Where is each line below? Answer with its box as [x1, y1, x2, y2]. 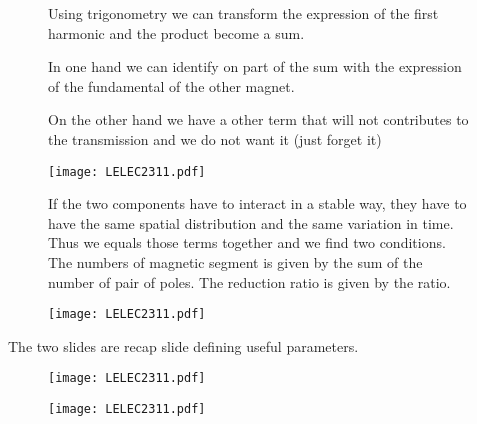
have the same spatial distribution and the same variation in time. [48, 212, 454, 233]
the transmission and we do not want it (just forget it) [48, 128, 382, 149]
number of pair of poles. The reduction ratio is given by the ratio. [48, 271, 451, 292]
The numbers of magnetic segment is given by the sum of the [48, 252, 423, 272]
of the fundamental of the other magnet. [48, 75, 295, 96]
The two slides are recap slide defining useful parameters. [8, 335, 359, 356]
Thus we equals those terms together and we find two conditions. [48, 232, 446, 253]
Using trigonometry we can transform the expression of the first [48, 3, 439, 23]
